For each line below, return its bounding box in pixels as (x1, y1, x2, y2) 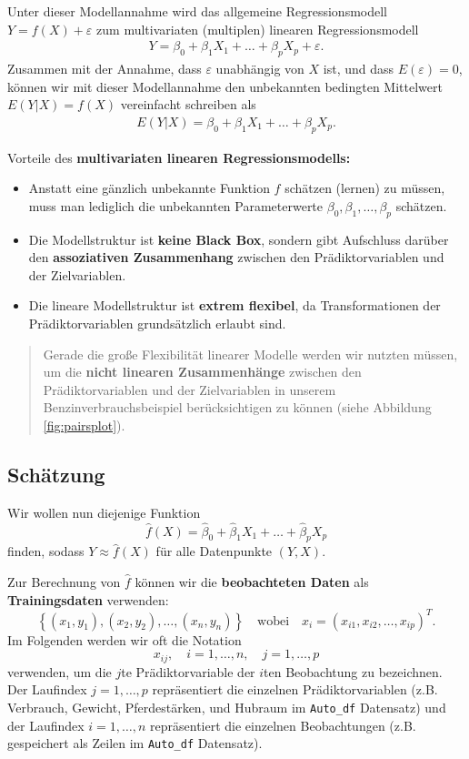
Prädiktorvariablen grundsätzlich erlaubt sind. (28, 313, 286, 332)
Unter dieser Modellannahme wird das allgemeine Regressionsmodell (7, 2, 387, 20)
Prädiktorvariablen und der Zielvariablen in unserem (43, 379, 336, 399)
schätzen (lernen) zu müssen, (284, 178, 445, 197)
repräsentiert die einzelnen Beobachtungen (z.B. (150, 715, 416, 734)
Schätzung (7, 460, 105, 488)
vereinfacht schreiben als (120, 95, 256, 114)
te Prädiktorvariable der (121, 662, 255, 681)
